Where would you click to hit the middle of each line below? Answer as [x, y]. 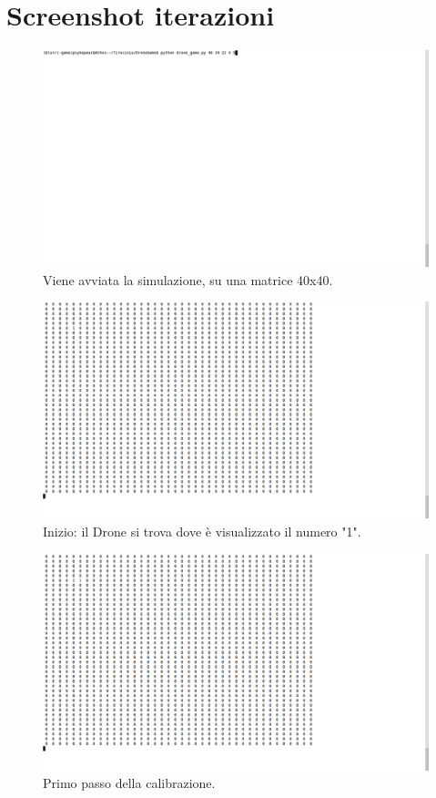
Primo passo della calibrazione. [129, 783]
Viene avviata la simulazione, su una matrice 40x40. [188, 279]
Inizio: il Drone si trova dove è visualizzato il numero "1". [202, 532]
